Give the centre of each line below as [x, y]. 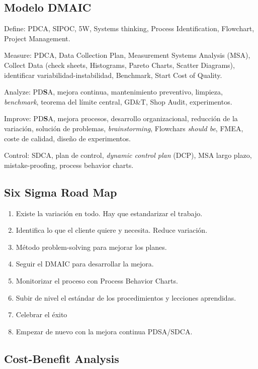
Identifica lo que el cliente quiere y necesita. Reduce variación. [112, 230]
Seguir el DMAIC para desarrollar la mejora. [85, 264]
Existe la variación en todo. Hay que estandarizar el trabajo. [109, 213]
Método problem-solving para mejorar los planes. [91, 247]
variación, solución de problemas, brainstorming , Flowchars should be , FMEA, [124, 128]
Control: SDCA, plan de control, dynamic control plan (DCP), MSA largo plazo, [128, 155]
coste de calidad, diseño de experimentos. [67, 138]
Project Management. [37, 38]
